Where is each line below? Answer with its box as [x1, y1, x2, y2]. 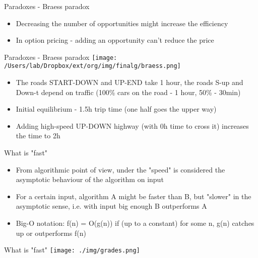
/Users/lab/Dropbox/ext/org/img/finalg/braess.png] [4, 62, 181, 70]
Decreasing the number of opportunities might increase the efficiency [16, 18, 228, 28]
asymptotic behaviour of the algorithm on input [16, 174, 164, 185]
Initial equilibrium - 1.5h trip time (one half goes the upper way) [16, 104, 217, 114]
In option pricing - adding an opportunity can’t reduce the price [16, 35, 214, 45]
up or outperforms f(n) [16, 227, 86, 238]
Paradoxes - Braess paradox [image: [4, 51, 117, 62]
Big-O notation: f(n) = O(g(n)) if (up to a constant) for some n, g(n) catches [16, 218, 254, 228]
